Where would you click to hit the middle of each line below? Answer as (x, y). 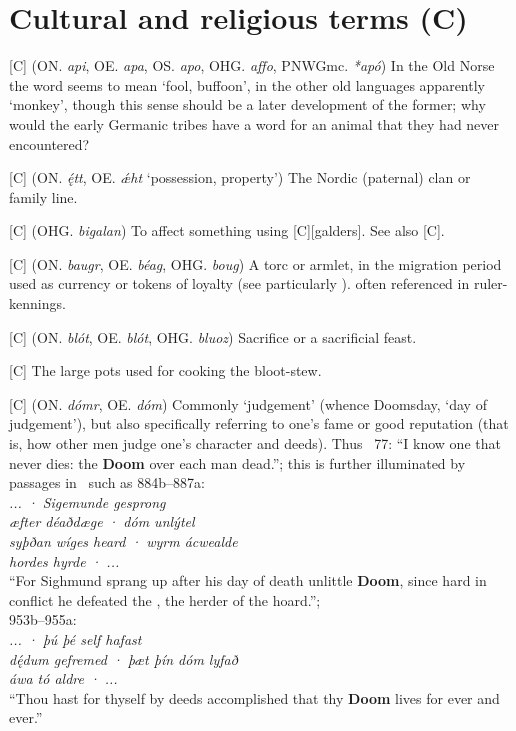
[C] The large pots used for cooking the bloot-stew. (165, 370)
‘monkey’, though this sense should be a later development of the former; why (247, 104)
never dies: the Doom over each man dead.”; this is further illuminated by (237, 462)
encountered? (49, 143)
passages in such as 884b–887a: (107, 482)
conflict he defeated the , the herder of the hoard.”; (165, 599)
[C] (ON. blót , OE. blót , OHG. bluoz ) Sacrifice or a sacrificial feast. (213, 336)
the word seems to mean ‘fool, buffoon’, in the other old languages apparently (247, 84)
